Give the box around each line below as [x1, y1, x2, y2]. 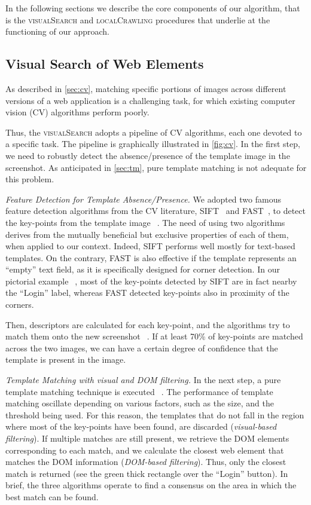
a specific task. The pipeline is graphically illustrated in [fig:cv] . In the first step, [5, 137, 300, 150]
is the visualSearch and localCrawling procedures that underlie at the [5, 13, 270, 26]
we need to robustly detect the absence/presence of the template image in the [5, 149, 290, 161]
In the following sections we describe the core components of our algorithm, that [5, 2, 300, 14]
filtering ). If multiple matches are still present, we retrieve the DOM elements [5, 432, 289, 445]
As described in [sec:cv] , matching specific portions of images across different [5, 82, 286, 94]
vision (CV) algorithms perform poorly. [5, 106, 150, 118]
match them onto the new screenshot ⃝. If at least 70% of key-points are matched [5, 330, 303, 342]
